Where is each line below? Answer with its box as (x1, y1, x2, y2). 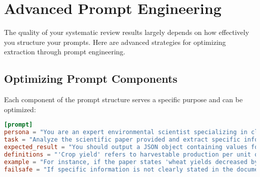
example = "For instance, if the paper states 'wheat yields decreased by (4, 158, 258, 166)
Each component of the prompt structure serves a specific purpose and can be (4, 94, 243, 105)
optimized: (4, 104, 36, 114)
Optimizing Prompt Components (4, 71, 177, 86)
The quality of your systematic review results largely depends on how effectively (4, 27, 249, 37)
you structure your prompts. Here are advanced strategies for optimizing (4, 36, 226, 47)
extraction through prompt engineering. (4, 46, 125, 57)
